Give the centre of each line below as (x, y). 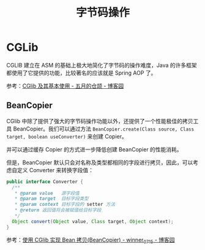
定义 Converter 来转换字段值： (55, 170)
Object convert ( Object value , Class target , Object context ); (93, 221)
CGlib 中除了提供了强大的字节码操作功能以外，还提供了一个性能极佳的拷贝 (100, 121)
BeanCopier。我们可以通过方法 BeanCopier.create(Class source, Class (104, 129)
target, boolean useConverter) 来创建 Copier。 (67, 136)
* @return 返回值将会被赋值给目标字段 (58, 210)
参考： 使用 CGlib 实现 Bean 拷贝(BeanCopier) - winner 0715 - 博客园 (91, 241)
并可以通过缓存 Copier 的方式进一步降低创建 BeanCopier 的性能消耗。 (94, 149)
